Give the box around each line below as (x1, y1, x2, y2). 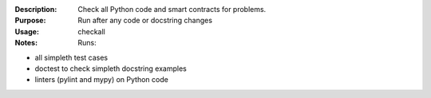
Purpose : (14, 16, 46, 25)
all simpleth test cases (34, 53, 108, 62)
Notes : (14, 38, 38, 48)
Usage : (14, 26, 40, 36)
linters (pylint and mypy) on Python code (34, 75, 169, 84)
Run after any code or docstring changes (77, 16, 213, 25)
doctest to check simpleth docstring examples (34, 64, 187, 73)
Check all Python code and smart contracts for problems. (77, 5, 267, 14)
